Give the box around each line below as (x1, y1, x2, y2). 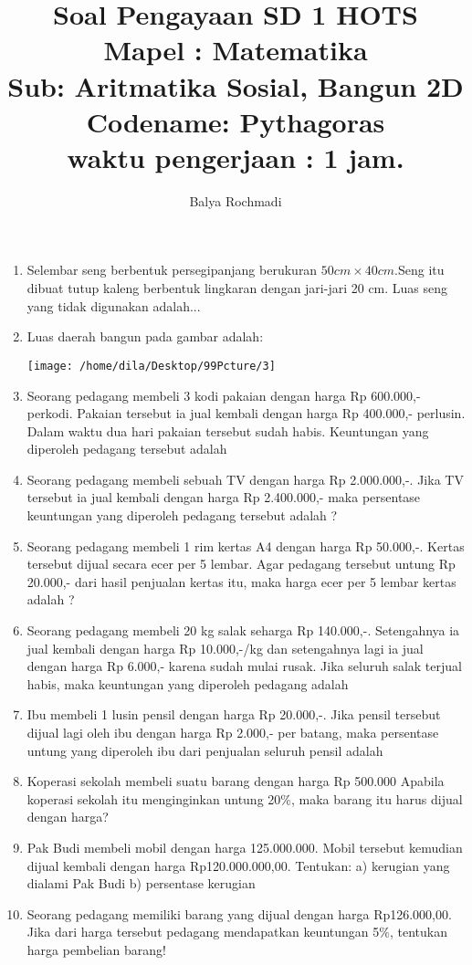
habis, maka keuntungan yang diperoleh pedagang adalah (26, 674, 349, 693)
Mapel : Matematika (103, 31, 368, 68)
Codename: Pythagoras (86, 102, 385, 140)
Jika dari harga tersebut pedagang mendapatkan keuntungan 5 (26, 922, 380, 941)
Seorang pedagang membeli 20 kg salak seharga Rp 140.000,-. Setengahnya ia (26, 621, 460, 640)
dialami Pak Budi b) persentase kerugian (26, 874, 256, 893)
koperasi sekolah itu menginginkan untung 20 (26, 789, 281, 808)
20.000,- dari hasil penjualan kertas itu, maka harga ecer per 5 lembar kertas (26, 572, 456, 591)
